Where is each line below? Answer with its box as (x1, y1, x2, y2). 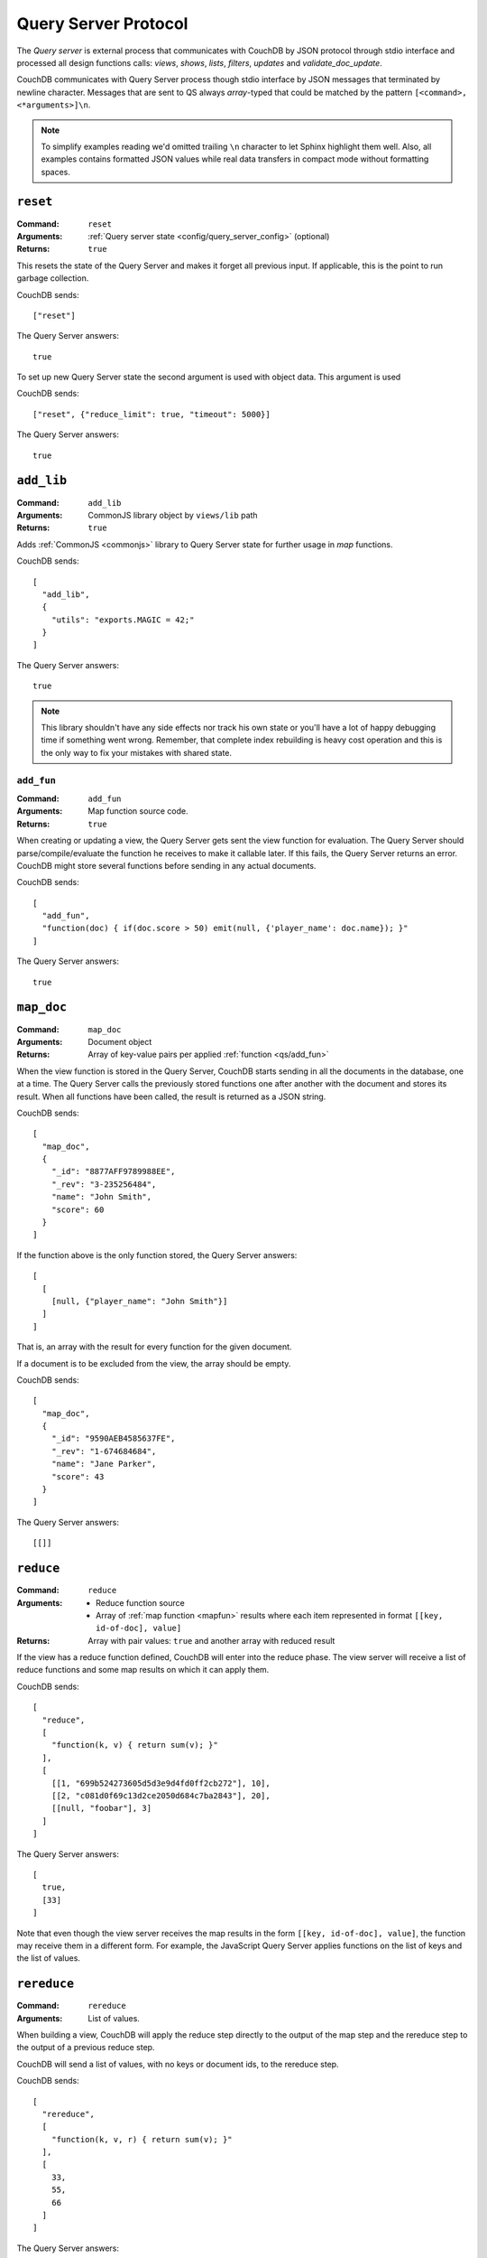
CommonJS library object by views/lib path (87, 509, 258, 520)
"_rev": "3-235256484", (51, 1179, 157, 1190)
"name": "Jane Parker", (51, 1459, 157, 1470)
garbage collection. (16, 273, 89, 284)
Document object (87, 1036, 152, 1047)
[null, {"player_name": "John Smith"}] (51, 1296, 228, 1306)
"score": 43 (51, 1471, 105, 1481)
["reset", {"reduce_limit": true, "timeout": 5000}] (32, 409, 271, 419)
